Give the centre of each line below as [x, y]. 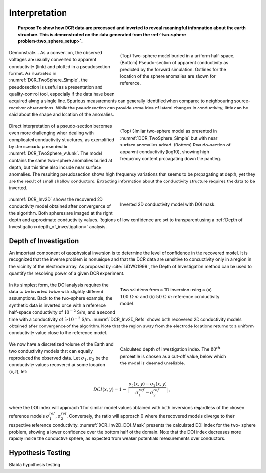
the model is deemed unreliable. [152, 363]
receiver [17, 108]
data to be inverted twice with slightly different [56, 291]
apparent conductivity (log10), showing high [165, 152]
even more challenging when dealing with [51, 133]
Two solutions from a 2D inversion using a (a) [166, 290]
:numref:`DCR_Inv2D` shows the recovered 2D [56, 199]
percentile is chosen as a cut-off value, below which [173, 356]
